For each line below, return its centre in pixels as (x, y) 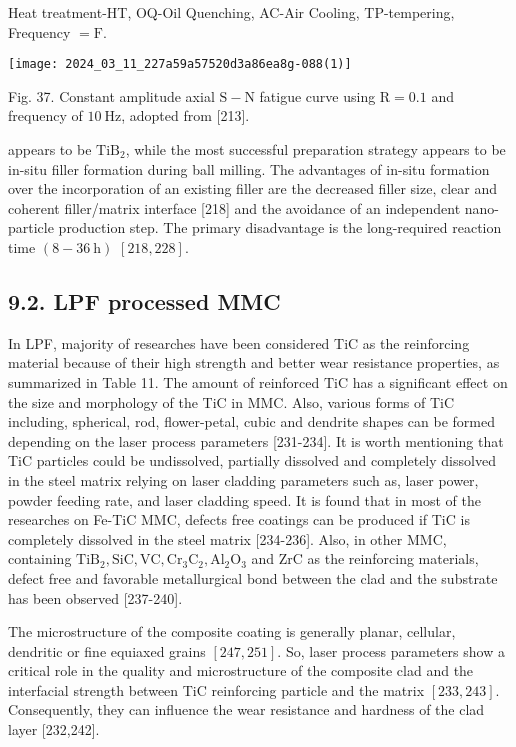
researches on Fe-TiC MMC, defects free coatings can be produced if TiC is (239, 519)
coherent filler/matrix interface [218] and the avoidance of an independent (234, 207)
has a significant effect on (430, 381)
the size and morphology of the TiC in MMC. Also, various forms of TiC (231, 401)
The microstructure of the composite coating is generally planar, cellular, (232, 631)
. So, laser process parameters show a (391, 650)
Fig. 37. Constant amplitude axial (111, 95)
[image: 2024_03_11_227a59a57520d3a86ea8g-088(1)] (180, 64)
